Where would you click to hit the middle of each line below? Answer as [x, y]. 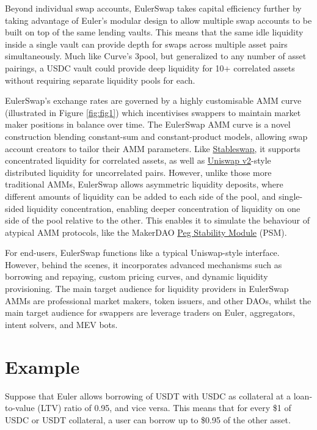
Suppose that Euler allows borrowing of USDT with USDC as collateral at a [148, 395]
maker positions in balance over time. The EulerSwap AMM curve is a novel [148, 124]
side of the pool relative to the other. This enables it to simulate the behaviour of [157, 220]
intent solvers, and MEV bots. [61, 324]
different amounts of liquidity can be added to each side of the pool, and [140, 196]
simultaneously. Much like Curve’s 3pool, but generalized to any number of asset [156, 56]
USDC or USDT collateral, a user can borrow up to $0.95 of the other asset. [148, 419]
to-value [20, 408]
